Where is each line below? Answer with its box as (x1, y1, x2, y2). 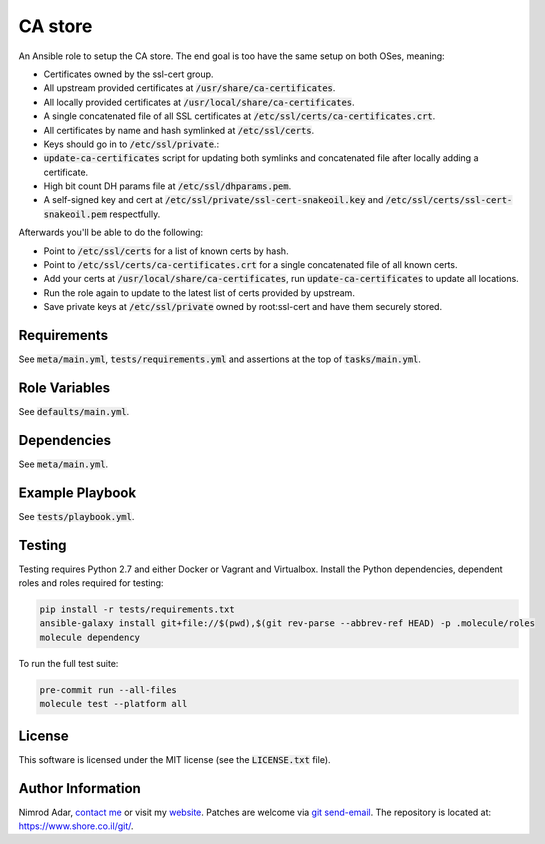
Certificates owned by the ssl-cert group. (43, 68, 214, 80)
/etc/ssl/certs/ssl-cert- (385, 195, 513, 206)
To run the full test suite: (18, 657, 119, 669)
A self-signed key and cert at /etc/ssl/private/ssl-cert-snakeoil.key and (43, 194, 384, 206)
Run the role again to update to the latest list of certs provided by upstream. (43, 286, 355, 299)
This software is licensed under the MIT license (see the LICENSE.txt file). (18, 753, 331, 765)
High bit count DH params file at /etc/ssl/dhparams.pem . (43, 180, 292, 192)
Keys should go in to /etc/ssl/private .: (43, 138, 220, 150)
